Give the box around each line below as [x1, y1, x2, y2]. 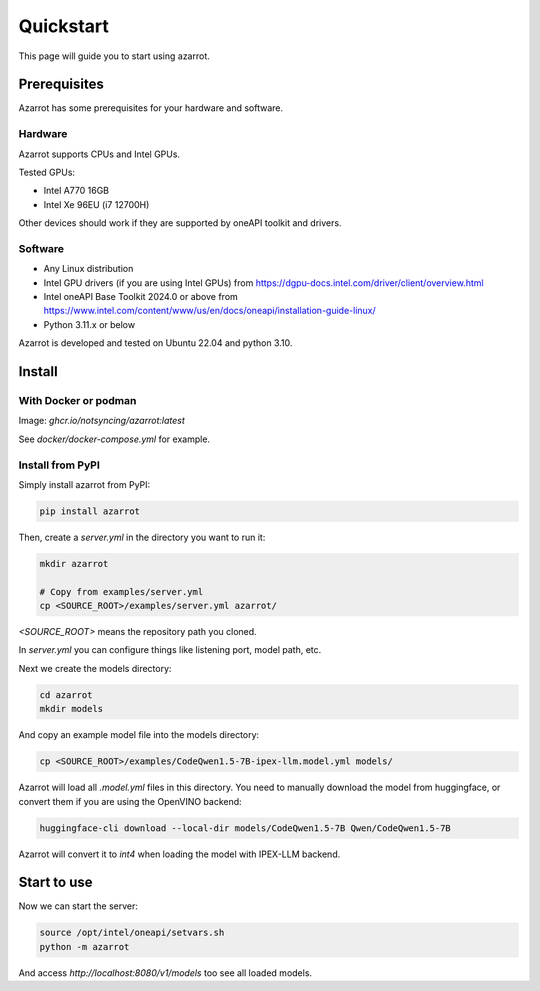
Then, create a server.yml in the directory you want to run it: [18, 531, 266, 543]
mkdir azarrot [39, 558, 109, 569]
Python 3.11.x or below [43, 318, 135, 330]
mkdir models [39, 703, 104, 715]
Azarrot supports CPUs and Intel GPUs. [18, 148, 180, 160]
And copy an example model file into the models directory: [18, 729, 260, 741]
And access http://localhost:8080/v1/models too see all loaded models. [18, 966, 313, 979]
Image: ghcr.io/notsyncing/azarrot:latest [18, 415, 185, 427]
